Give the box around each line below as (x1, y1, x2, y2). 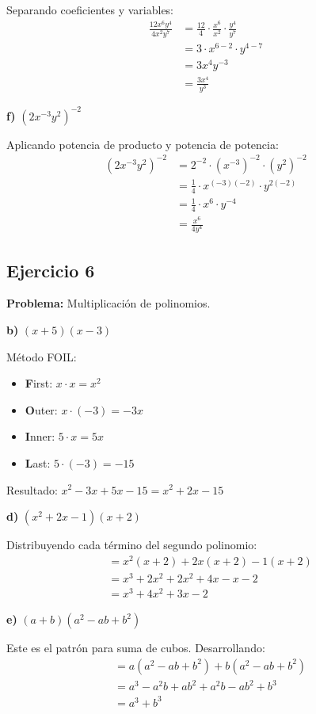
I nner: (25, 428, 55, 445)
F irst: (25, 375, 53, 391)
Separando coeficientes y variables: (6, 2, 174, 17)
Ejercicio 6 (6, 258, 95, 282)
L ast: (25, 454, 51, 471)
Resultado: (6, 481, 58, 498)
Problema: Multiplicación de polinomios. (6, 295, 211, 311)
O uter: (25, 401, 58, 418)
